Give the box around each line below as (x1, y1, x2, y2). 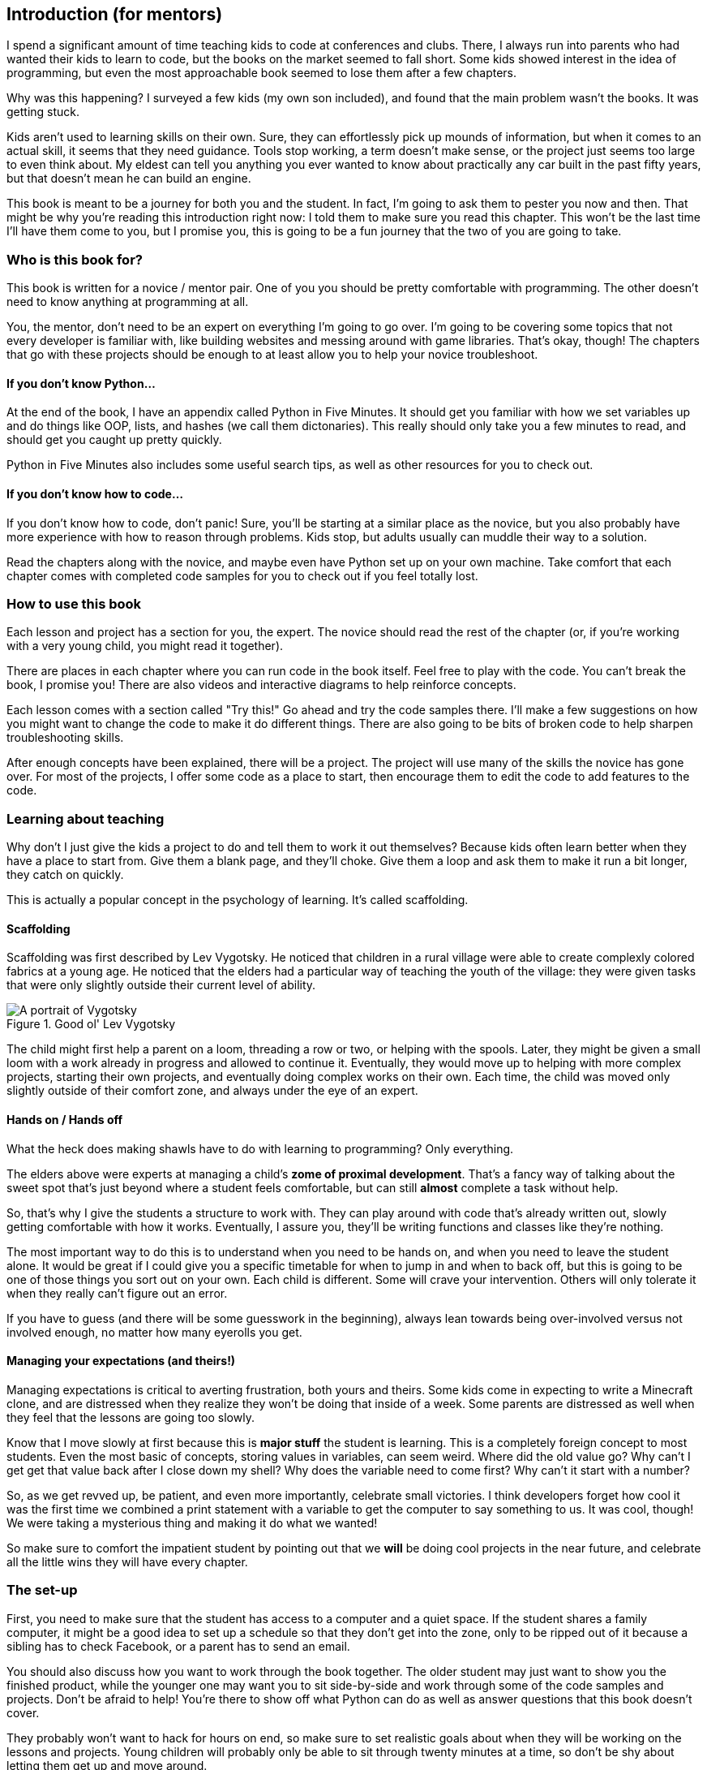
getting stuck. (6, 105, 80, 119)
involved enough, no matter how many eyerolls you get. (6, 1324, 302, 1339)
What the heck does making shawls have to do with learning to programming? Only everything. (6, 1141, 514, 1156)
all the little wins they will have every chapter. (6, 1554, 248, 1569)
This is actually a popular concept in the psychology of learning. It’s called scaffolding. (6, 893, 469, 907)
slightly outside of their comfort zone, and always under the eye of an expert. (6, 1083, 418, 1098)
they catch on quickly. (6, 868, 124, 882)
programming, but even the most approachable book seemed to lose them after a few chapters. (6, 66, 517, 80)
